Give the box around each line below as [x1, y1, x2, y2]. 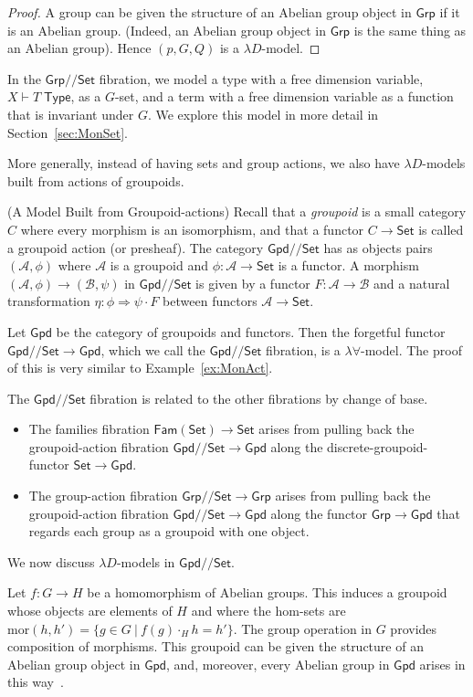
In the [7, 69, 41, 88]
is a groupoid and [110, 256, 208, 275]
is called [418, 219, 464, 238]
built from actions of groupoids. [7, 171, 184, 190]
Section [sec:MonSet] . [7, 122, 128, 142]
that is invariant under [7, 104, 134, 123]
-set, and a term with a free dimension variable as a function [114, 87, 454, 106]
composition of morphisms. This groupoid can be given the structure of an [7, 637, 424, 656]
